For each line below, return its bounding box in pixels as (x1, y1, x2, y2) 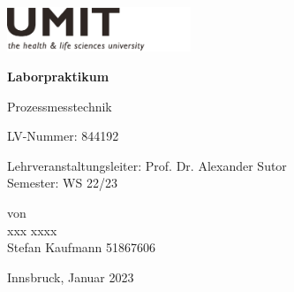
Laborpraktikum (7, 67, 109, 86)
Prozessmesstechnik (7, 96, 112, 115)
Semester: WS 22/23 (7, 173, 117, 192)
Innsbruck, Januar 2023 (7, 267, 134, 286)
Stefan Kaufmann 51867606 (7, 238, 156, 257)
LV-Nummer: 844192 (7, 127, 119, 145)
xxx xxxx (7, 220, 57, 239)
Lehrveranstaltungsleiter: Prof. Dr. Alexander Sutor (7, 156, 287, 174)
